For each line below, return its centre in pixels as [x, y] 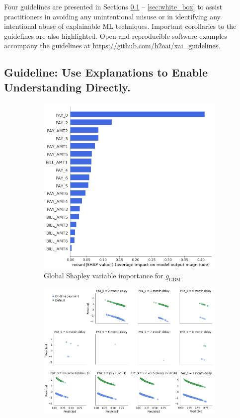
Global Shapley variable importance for [104, 276]
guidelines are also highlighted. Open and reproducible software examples [116, 36]
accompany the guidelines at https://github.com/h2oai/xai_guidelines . [112, 45]
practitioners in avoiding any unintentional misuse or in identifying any [112, 16]
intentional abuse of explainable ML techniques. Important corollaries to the [120, 26]
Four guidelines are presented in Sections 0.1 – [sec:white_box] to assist [113, 6]
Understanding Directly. [67, 87]
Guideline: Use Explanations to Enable [106, 72]
